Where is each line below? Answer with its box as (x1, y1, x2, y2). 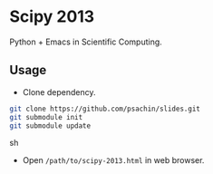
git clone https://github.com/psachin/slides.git (9, 104, 201, 113)
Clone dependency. (22, 86, 96, 97)
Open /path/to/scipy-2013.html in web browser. (22, 155, 205, 166)
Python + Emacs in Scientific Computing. (9, 36, 163, 47)
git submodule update (9, 121, 92, 130)
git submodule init (9, 112, 83, 121)
